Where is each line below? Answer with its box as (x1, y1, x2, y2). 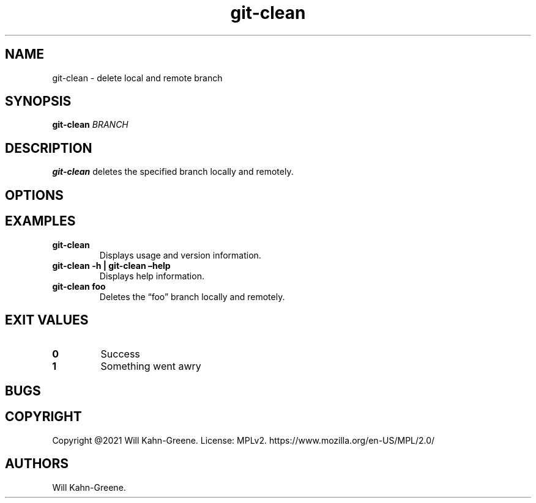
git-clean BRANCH (52, 119, 128, 130)
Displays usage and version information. (99, 249, 261, 260)
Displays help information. (99, 270, 204, 281)
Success (100, 348, 140, 361)
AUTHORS (5, 456, 69, 472)
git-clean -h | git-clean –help (52, 260, 171, 271)
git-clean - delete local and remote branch (52, 72, 223, 83)
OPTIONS (5, 187, 64, 203)
